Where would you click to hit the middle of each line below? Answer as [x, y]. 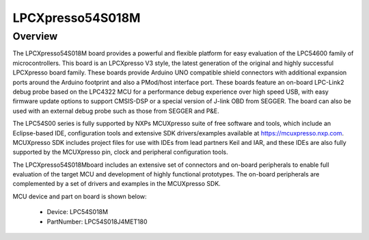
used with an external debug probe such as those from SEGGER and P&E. [116, 111]
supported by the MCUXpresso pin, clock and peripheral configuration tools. [120, 152]
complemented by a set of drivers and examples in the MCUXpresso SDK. [117, 184]
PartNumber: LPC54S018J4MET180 [97, 222]
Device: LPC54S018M [78, 212]
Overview [35, 36]
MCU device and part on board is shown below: [80, 196]
